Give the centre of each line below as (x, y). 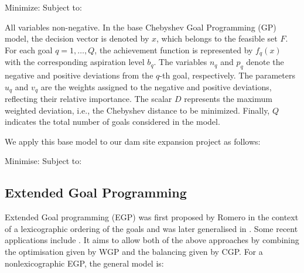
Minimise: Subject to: (43, 161)
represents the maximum (228, 99)
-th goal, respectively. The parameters (227, 75)
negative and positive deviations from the (79, 75)
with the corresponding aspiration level (75, 62)
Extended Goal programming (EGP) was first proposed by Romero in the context (152, 217)
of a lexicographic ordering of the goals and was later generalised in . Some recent (151, 228)
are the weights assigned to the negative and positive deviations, (156, 86)
